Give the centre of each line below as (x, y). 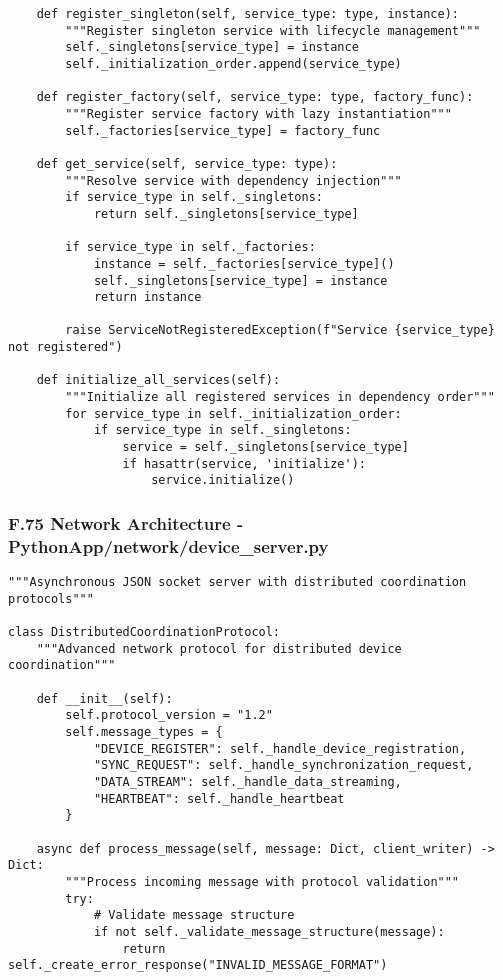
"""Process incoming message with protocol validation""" (262, 881)
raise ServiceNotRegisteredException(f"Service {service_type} (280, 330)
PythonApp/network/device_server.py (168, 545)
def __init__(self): (104, 698)
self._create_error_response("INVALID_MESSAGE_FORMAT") (198, 965)
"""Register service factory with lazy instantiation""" (258, 113)
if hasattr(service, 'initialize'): (244, 463)
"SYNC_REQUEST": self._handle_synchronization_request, (283, 765)
